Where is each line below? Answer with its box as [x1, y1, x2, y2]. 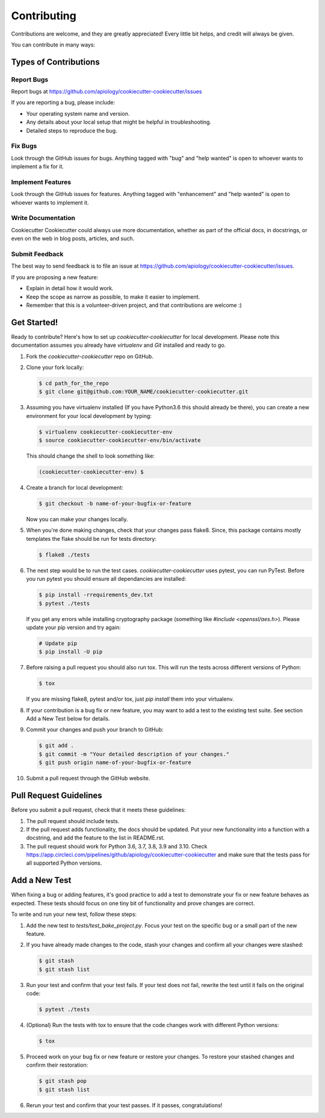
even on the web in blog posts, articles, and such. [11, 235, 135, 242]
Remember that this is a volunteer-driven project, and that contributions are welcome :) [26, 302, 242, 309]
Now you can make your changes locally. [26, 516, 128, 523]
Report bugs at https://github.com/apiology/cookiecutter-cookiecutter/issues [11, 88, 202, 95]
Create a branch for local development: [26, 484, 123, 491]
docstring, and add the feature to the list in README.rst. [26, 834, 165, 841]
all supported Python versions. [26, 859, 102, 867]
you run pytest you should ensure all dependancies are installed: [26, 575, 187, 583]
